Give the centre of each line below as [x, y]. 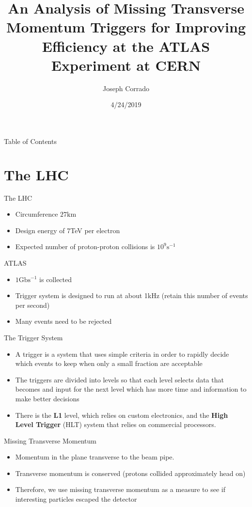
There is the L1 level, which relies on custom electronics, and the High [122, 415]
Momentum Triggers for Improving [126, 27]
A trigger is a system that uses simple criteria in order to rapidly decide [122, 354]
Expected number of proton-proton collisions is [85, 246]
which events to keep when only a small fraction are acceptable [109, 363]
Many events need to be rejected [63, 321]
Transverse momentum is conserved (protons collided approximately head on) [130, 473]
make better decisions [47, 398]
